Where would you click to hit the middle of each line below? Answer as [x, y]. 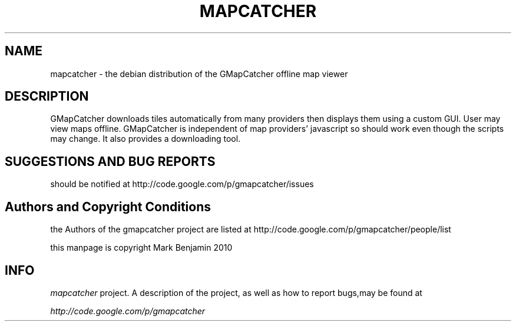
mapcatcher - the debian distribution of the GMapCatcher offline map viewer [199, 74]
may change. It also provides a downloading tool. [145, 139]
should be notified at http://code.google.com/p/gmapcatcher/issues [182, 184]
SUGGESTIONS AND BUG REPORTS [110, 161]
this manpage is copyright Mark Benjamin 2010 [141, 248]
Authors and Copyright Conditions [108, 207]
